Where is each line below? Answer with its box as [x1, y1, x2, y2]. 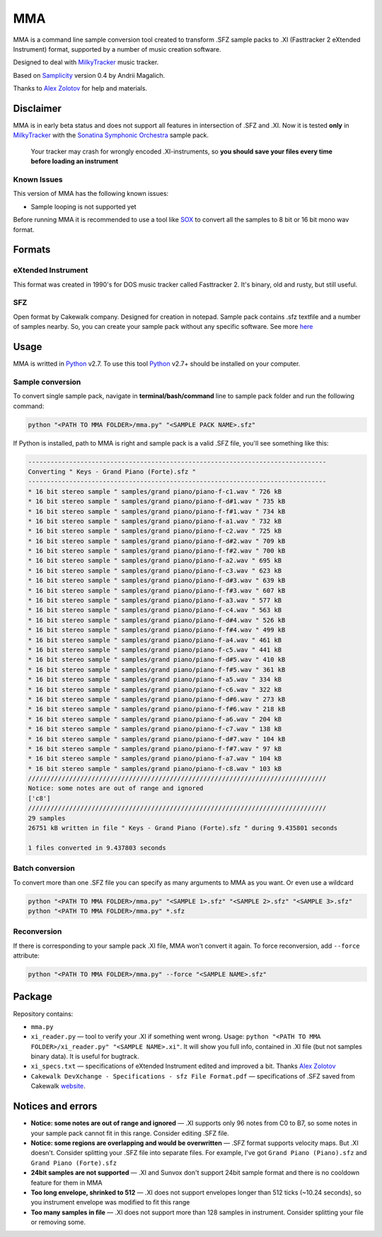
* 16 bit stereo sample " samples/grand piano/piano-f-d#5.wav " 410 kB [28, 656, 286, 664]
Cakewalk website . [30, 1082, 86, 1091]
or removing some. [30, 1218, 86, 1226]
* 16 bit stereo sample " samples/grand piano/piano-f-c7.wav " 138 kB [28, 725, 282, 733]
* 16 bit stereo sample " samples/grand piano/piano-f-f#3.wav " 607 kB [28, 586, 286, 594]
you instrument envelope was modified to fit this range [30, 1198, 190, 1207]
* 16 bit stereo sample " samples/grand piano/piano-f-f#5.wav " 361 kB [28, 666, 286, 673]
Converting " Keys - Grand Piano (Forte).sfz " [28, 467, 196, 475]
